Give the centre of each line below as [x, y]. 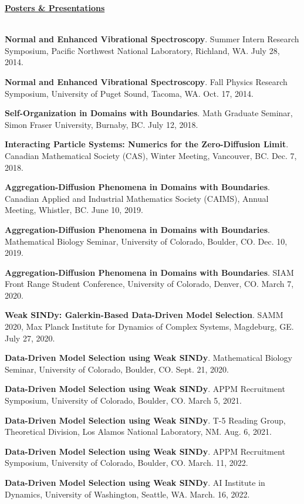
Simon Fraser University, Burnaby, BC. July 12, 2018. [102, 124]
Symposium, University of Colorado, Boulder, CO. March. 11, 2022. [126, 463]
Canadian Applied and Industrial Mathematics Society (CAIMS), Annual [137, 198]
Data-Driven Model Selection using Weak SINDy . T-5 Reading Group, [145, 420]
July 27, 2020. [30, 338]
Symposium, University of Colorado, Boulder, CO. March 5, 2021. [123, 400]
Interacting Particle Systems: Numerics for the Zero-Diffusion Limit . [147, 144]
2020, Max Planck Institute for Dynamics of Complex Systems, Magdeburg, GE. [149, 327]
